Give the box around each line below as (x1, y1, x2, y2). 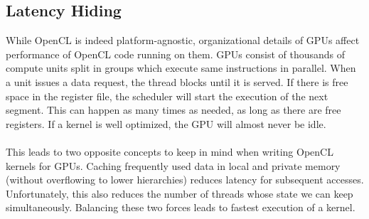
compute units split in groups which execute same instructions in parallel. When (6, 60, 356, 75)
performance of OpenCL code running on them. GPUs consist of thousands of (6, 46, 346, 61)
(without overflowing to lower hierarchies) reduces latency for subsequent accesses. (6, 172, 364, 187)
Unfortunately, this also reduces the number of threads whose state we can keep (6, 186, 353, 201)
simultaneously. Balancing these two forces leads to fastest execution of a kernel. (6, 200, 355, 215)
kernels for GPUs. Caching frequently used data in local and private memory (6, 158, 341, 173)
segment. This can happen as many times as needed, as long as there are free (6, 102, 341, 117)
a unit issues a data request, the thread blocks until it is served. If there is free (6, 74, 348, 89)
